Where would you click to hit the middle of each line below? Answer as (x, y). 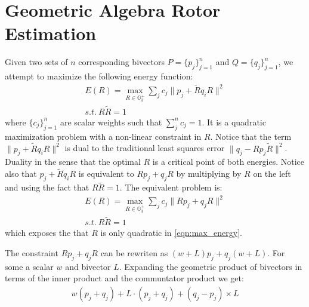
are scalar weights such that (111, 122)
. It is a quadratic (234, 122)
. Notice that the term (251, 136)
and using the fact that (47, 187)
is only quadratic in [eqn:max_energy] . (171, 233)
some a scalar (29, 266)
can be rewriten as (134, 252)
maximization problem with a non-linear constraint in (103, 136)
